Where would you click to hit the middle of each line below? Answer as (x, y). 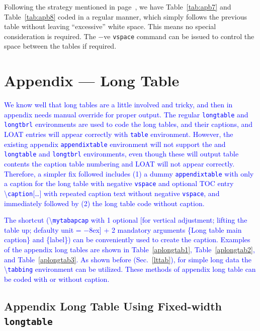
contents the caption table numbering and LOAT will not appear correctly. (119, 164)
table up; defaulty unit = (43, 229)
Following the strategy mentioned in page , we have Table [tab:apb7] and (118, 7)
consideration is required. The (50, 36)
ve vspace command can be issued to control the (179, 36)
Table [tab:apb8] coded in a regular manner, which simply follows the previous (126, 16)
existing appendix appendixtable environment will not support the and (115, 144)
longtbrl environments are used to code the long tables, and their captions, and (128, 124)
